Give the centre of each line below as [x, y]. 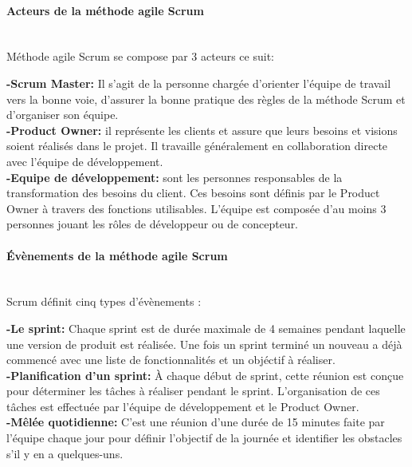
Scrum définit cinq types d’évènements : [104, 301]
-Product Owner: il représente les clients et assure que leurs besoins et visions [202, 130]
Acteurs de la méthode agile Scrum [105, 10]
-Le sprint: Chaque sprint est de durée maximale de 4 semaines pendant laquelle [206, 328]
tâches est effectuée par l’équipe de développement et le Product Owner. [183, 406]
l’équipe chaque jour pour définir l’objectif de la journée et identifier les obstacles [204, 438]
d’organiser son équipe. [63, 115]
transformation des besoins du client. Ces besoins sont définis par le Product [193, 193]
